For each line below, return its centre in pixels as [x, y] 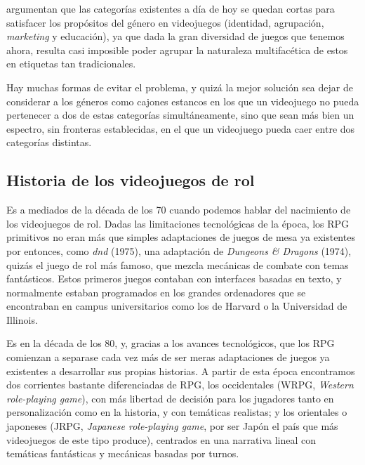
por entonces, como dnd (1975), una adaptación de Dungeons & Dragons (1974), [179, 250]
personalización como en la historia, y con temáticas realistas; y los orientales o [177, 412]
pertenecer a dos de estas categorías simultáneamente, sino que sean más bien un [180, 115]
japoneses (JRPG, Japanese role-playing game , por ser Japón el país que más [172, 426]
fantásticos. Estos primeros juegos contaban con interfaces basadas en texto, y [174, 279]
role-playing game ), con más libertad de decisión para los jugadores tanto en [170, 398]
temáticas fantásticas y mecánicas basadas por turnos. [123, 453]
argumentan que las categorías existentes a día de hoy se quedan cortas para [171, 8]
